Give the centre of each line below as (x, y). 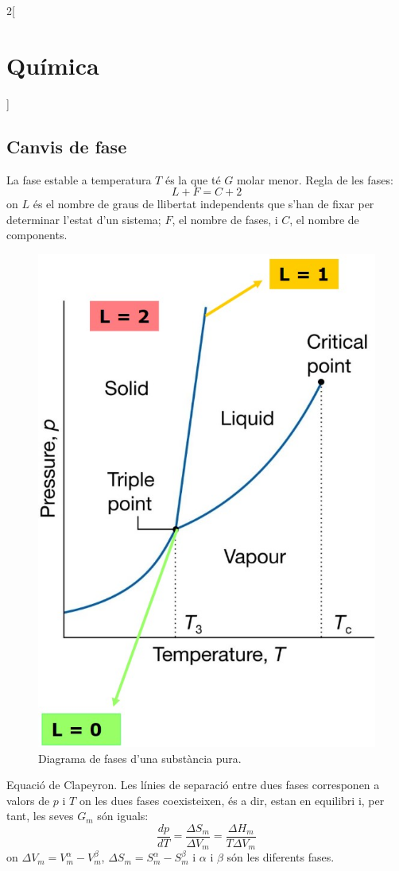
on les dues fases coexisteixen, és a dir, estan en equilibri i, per (232, 800)
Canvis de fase (67, 146)
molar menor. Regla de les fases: (315, 179)
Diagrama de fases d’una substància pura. (140, 758)
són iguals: (123, 816)
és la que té (193, 179)
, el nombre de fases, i (225, 219)
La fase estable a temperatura (79, 179)
